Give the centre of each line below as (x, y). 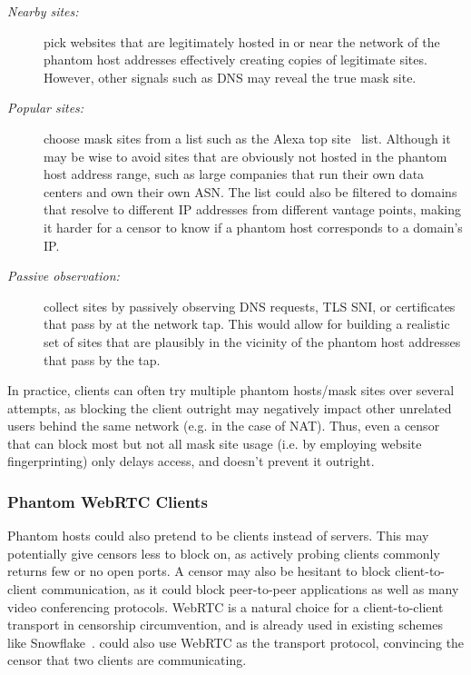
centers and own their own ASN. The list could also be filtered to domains (250, 191)
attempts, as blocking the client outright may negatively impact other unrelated (230, 407)
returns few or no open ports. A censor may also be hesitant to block (199, 571)
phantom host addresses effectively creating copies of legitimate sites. (235, 60)
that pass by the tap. (102, 359)
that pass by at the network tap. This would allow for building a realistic (247, 324)
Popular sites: (46, 108)
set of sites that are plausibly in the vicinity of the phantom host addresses (252, 341)
